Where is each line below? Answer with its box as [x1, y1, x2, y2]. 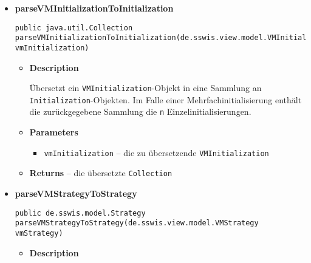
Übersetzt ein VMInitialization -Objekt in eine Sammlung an [29, 81, 262, 94]
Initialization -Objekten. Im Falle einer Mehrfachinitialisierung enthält [29, 93, 302, 106]
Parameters [29, 126, 78, 138]
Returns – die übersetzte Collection [29, 166, 173, 179]
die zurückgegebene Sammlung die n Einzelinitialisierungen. [29, 105, 251, 118]
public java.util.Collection [15, 23, 133, 32]
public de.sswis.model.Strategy [15, 208, 146, 217]
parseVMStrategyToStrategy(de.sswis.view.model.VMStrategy [15, 219, 259, 228]
